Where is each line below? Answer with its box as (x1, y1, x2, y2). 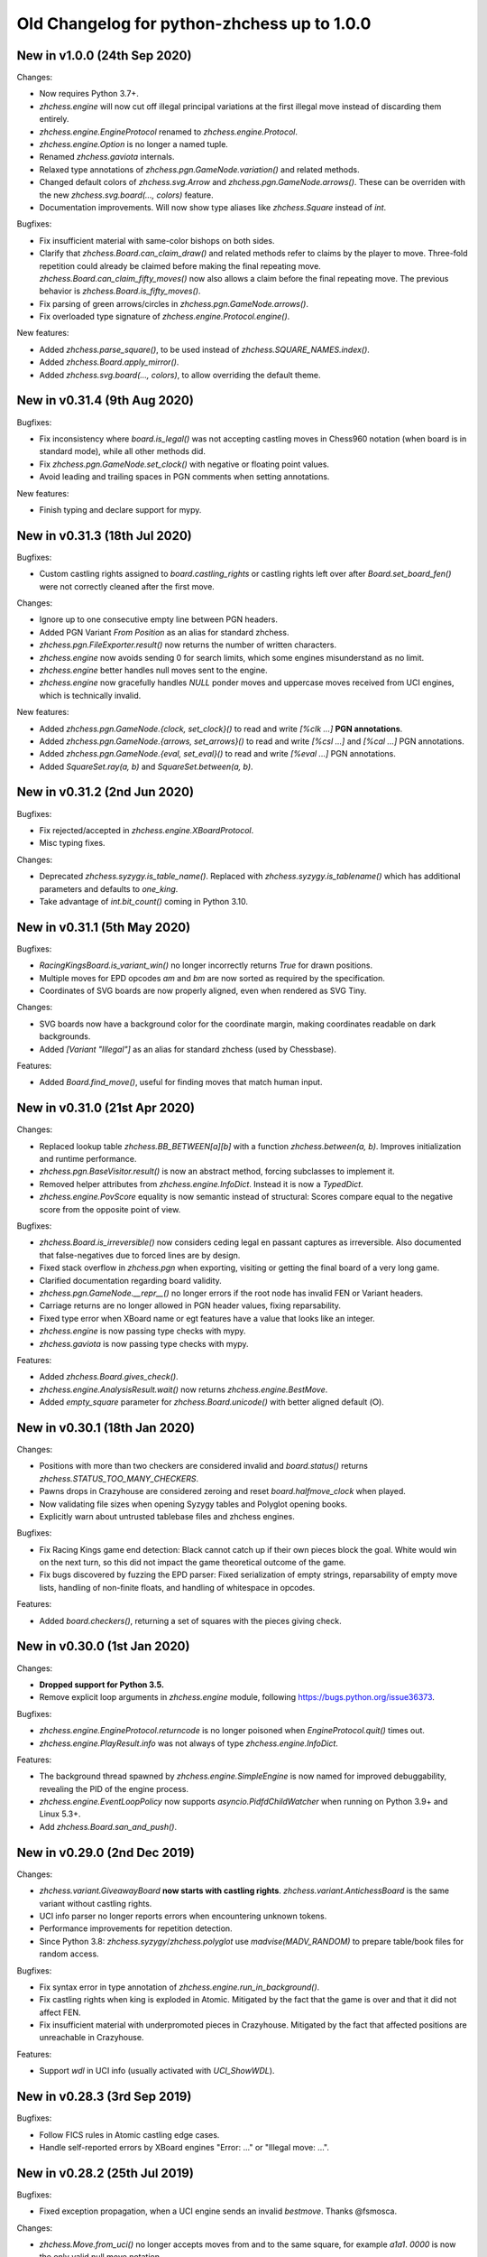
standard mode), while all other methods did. (39, 446, 207, 457)
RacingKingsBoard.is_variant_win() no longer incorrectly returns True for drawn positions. (39, 960, 373, 971)
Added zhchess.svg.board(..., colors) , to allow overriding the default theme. (39, 369, 321, 380)
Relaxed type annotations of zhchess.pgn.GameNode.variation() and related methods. (39, 163, 360, 175)
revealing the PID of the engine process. (39, 1783, 189, 1794)
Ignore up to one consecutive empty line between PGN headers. (39, 614, 279, 625)
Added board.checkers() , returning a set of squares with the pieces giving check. (39, 1615, 342, 1626)
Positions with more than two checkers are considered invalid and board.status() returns (39, 1461, 369, 1472)
